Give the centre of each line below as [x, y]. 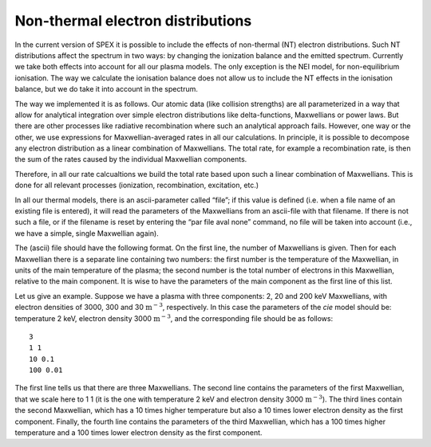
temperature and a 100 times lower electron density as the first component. [138, 433]
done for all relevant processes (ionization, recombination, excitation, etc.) [137, 185]
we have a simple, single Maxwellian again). [87, 233]
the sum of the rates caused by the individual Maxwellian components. [131, 159]
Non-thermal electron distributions [133, 21]
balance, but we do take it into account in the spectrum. [107, 89]
